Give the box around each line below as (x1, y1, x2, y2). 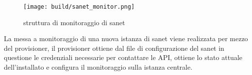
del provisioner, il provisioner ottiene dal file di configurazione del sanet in (4, 43, 224, 53)
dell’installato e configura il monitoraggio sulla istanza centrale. (4, 62, 193, 72)
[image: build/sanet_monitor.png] (23, 3, 135, 10)
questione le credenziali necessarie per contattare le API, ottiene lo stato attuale (4, 52, 242, 62)
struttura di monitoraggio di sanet (23, 17, 125, 27)
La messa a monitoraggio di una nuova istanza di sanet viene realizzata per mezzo (4, 33, 248, 44)
